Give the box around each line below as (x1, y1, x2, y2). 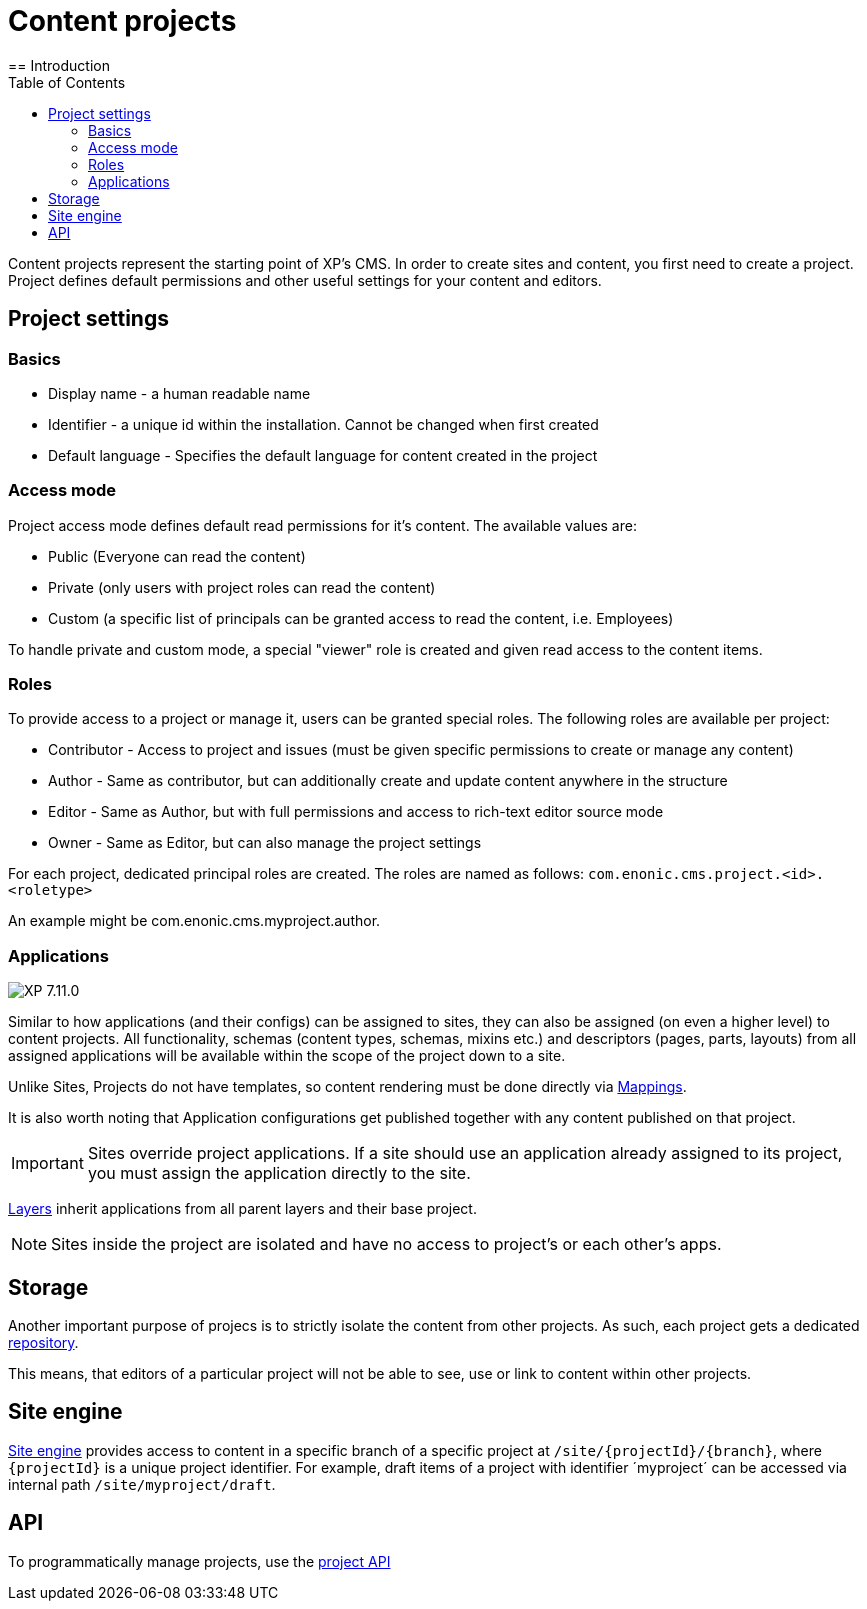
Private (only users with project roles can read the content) (48, 578, 436, 596)
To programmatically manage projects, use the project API (8, 1552, 391, 1570)
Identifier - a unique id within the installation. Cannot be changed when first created (48, 415, 599, 433)
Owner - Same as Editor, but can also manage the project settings (48, 834, 482, 852)
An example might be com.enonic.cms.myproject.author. (8, 912, 381, 930)
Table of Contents (8, 73, 126, 91)
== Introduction (8, 56, 110, 74)
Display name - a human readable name (48, 384, 311, 402)
